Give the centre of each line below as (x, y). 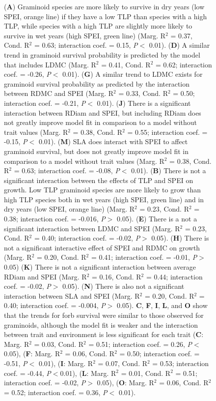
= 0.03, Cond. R (59, 344)
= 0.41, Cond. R (126, 64)
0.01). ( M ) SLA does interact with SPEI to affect (113, 141)
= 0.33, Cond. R (143, 93)
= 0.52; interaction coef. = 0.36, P (56, 392)
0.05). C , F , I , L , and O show (162, 305)
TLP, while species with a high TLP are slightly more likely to (98, 26)
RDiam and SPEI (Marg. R (45, 276)
